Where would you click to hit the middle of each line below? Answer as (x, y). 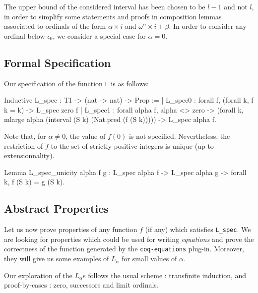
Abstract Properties (56, 208)
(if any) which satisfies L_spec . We (198, 229)
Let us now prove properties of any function (71, 229)
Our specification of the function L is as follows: (76, 83)
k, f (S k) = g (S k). (34, 182)
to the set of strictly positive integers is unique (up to (132, 146)
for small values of (149, 259)
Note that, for (25, 136)
